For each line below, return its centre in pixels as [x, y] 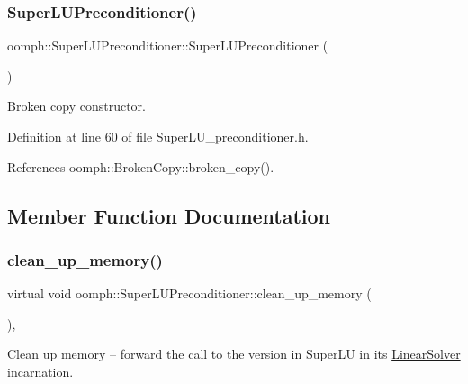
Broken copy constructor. [76, 106]
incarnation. [40, 371]
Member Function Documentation [169, 215]
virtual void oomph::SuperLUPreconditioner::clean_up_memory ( [189, 293]
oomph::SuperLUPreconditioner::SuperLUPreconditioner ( [168, 46]
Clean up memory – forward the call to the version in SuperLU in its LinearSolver [234, 354]
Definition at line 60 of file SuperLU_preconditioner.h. [158, 136]
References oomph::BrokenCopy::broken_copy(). [141, 166]
